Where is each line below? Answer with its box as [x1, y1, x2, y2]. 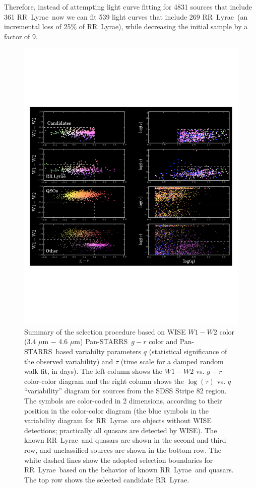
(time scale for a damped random [120, 356, 224, 366]
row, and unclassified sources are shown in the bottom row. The [24, 444, 221, 455]
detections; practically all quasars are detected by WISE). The [24, 425, 217, 435]
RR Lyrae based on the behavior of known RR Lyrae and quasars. [24, 464, 234, 475]
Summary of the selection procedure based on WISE [24, 326, 186, 337]
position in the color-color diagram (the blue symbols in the [24, 405, 209, 416]
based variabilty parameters [55, 346, 142, 357]
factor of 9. [4, 31, 38, 41]
